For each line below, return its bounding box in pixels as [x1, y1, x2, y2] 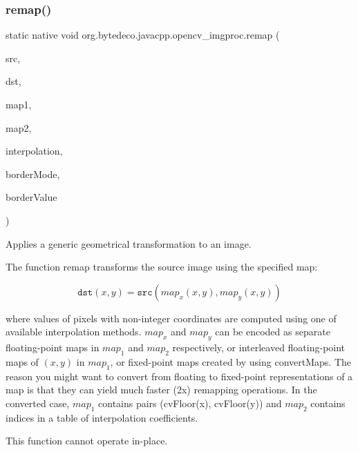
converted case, [6, 395, 70, 410]
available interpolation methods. [6, 324, 142, 339]
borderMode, [6, 166, 60, 181]
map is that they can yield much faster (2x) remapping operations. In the [6, 382, 317, 397]
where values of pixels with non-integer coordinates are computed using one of [6, 311, 337, 325]
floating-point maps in [6, 340, 100, 355]
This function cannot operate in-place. [6, 433, 168, 448]
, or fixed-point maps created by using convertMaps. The [110, 354, 352, 369]
